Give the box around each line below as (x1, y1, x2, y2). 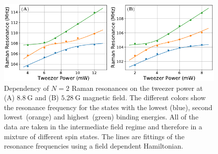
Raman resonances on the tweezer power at (71, 82, 203, 93)
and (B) (35, 92, 59, 103)
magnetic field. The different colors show (83, 92, 206, 103)
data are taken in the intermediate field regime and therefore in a (4, 121, 202, 131)
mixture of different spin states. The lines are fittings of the (4, 131, 185, 141)
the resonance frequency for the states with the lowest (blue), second (4, 102, 213, 112)
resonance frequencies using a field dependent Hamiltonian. (4, 141, 183, 151)
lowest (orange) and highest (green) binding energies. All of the (4, 112, 199, 122)
